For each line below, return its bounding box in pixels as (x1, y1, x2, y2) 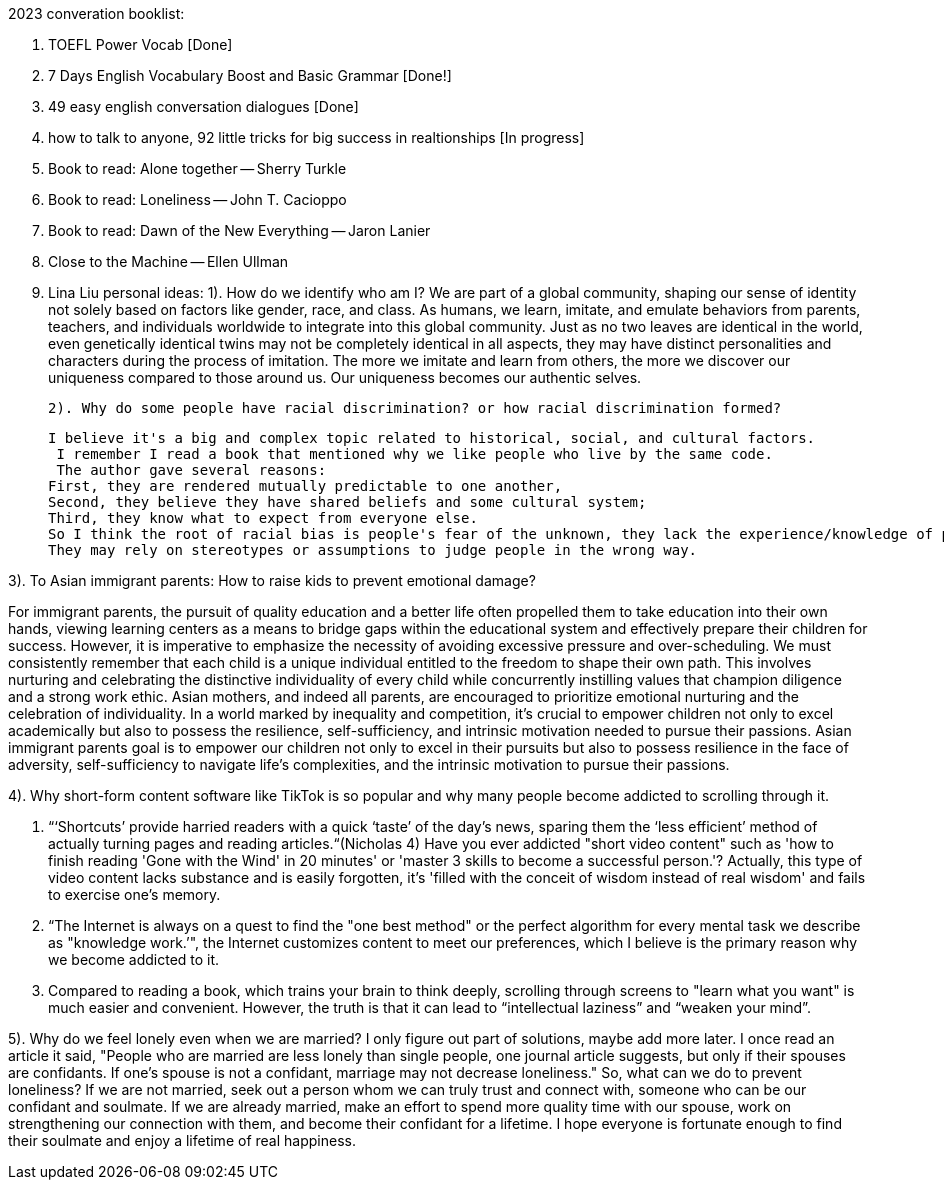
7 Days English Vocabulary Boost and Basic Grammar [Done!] (48, 67, 452, 84)
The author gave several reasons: (56, 462, 327, 478)
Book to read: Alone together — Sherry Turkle (48, 160, 347, 177)
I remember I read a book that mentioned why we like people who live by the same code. (56, 446, 773, 462)
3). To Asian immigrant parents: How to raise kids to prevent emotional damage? (8, 572, 536, 589)
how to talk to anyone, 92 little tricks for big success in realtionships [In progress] (48, 129, 585, 146)
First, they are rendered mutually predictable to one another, (48, 478, 563, 494)
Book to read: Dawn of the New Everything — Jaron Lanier (48, 222, 431, 239)
